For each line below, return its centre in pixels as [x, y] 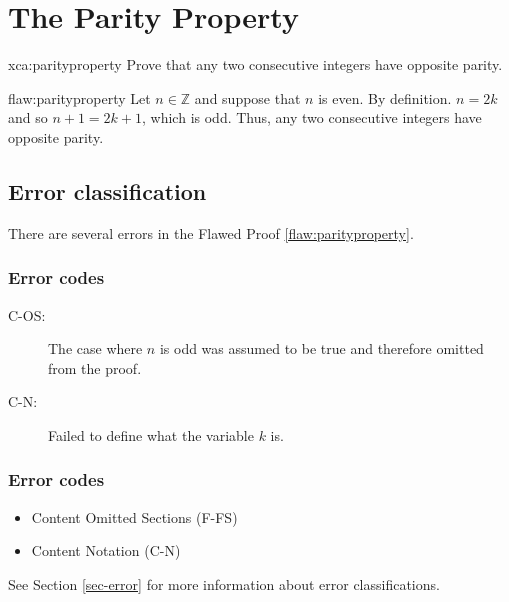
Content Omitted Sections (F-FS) [134, 516]
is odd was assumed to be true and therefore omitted [321, 348]
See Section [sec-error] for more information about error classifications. [224, 583]
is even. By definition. [385, 97]
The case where [95, 348]
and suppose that [247, 97]
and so [28, 117]
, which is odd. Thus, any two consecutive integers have [312, 117]
